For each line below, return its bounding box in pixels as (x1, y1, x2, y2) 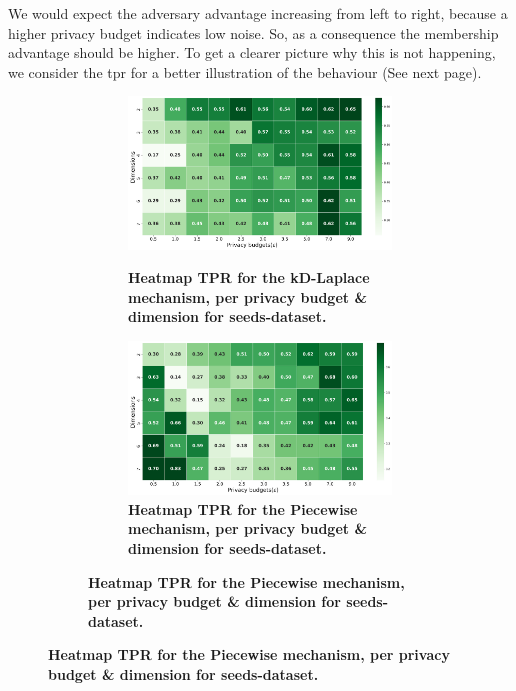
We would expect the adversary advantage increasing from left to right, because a (8, 3, 508, 23)
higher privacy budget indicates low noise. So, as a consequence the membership (8, 22, 499, 43)
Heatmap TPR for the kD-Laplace (128, 267, 370, 288)
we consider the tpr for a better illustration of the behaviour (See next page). (8, 61, 482, 82)
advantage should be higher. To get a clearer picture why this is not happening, (8, 42, 496, 63)
